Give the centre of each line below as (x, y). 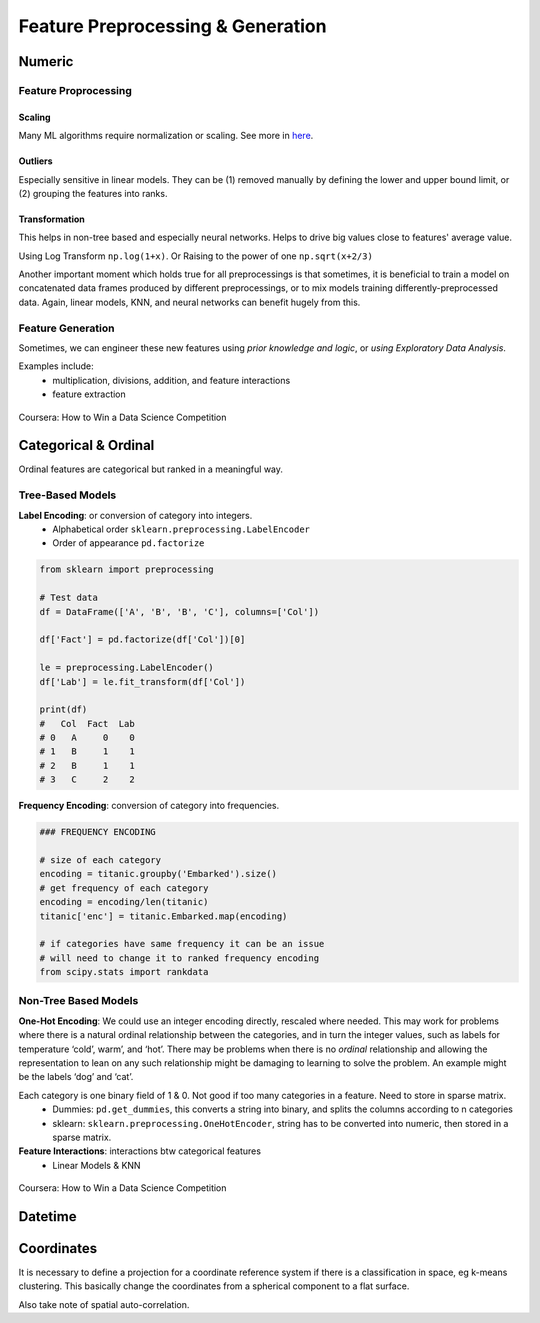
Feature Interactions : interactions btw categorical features (140, 1151)
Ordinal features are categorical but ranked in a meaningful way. (151, 469)
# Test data (69, 598)
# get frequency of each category (124, 888)
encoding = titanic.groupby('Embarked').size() (158, 874)
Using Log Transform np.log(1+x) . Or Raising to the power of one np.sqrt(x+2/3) (196, 256)
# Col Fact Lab (87, 723)
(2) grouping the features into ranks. (93, 193)
